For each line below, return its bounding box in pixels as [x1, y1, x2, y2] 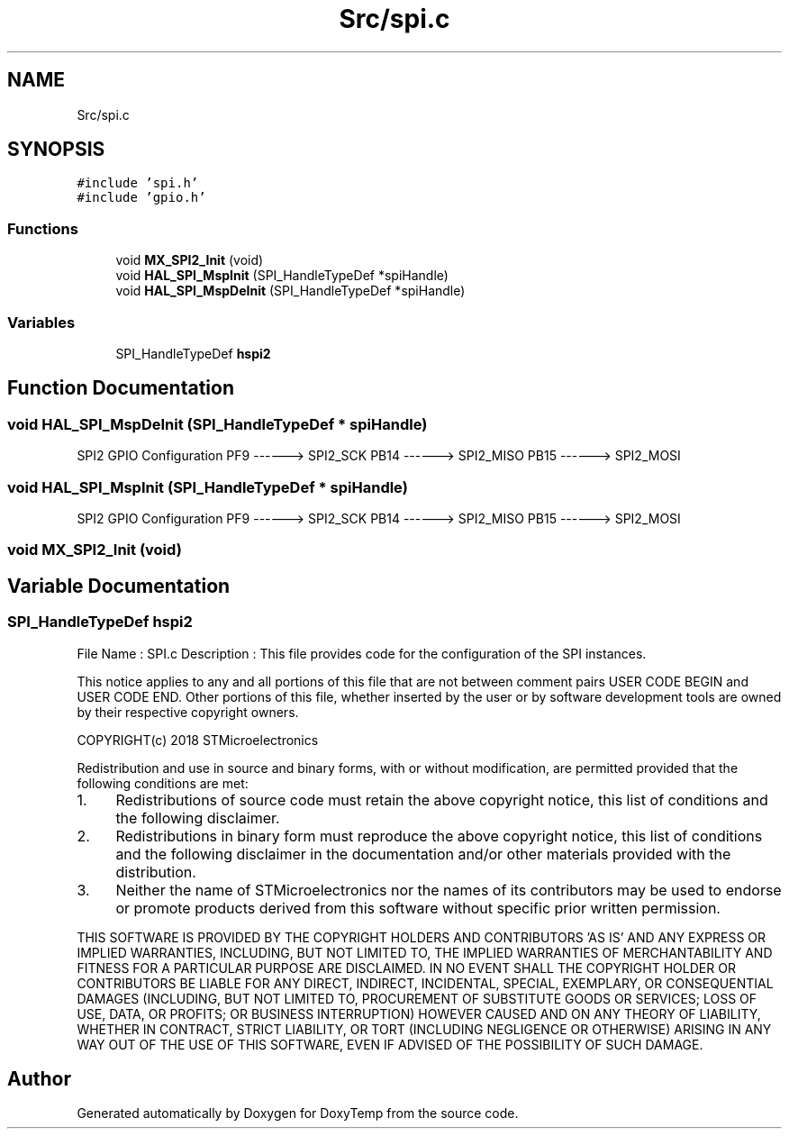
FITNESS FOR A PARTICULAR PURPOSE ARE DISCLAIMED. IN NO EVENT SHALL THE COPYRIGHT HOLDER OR [77, 959, 736, 976]
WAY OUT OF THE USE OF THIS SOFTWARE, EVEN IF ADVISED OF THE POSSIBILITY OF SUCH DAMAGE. [77, 1036, 703, 1052]
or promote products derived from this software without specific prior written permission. [115, 898, 721, 917]
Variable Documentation [7, 574, 231, 597]
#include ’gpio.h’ [77, 190, 206, 205]
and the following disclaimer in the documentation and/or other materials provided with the [115, 844, 731, 863]
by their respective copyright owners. [77, 704, 299, 720]
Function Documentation [7, 377, 234, 400]
